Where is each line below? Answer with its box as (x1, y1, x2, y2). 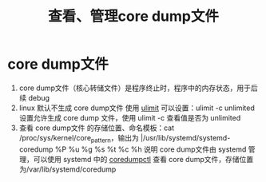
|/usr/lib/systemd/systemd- (140, 133, 231, 142)
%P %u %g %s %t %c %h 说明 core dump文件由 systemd (54, 144, 247, 154)
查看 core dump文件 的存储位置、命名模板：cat (18, 123, 175, 133)
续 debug (18, 93, 50, 102)
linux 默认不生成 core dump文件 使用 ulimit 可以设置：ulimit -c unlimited (18, 103, 255, 113)
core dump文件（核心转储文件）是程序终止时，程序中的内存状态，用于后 (18, 83, 259, 93)
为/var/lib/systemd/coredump (18, 164, 117, 174)
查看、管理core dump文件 (48, 7, 219, 26)
